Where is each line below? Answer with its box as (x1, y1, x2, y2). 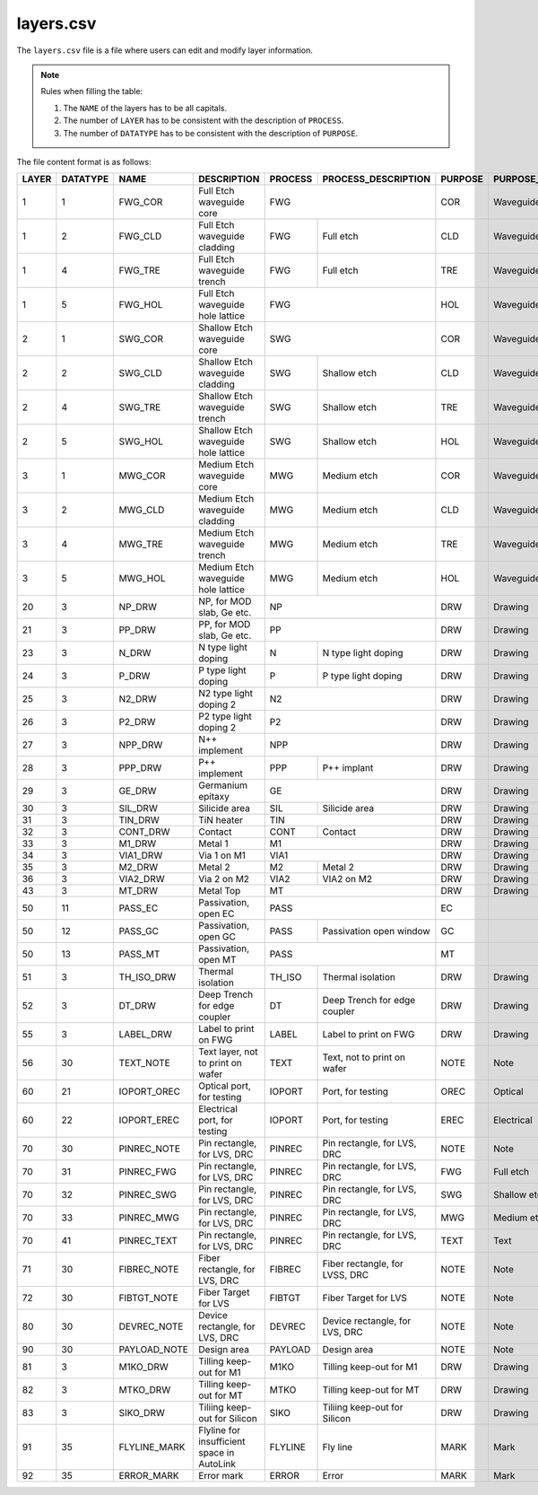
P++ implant (322, 762, 374, 774)
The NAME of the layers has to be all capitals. (63, 102, 228, 113)
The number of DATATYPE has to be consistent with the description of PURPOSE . (63, 127, 359, 138)
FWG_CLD (118, 230, 162, 242)
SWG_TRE (118, 401, 161, 414)
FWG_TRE (118, 265, 161, 277)
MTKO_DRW (118, 1384, 171, 1396)
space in (198, 1447, 235, 1459)
